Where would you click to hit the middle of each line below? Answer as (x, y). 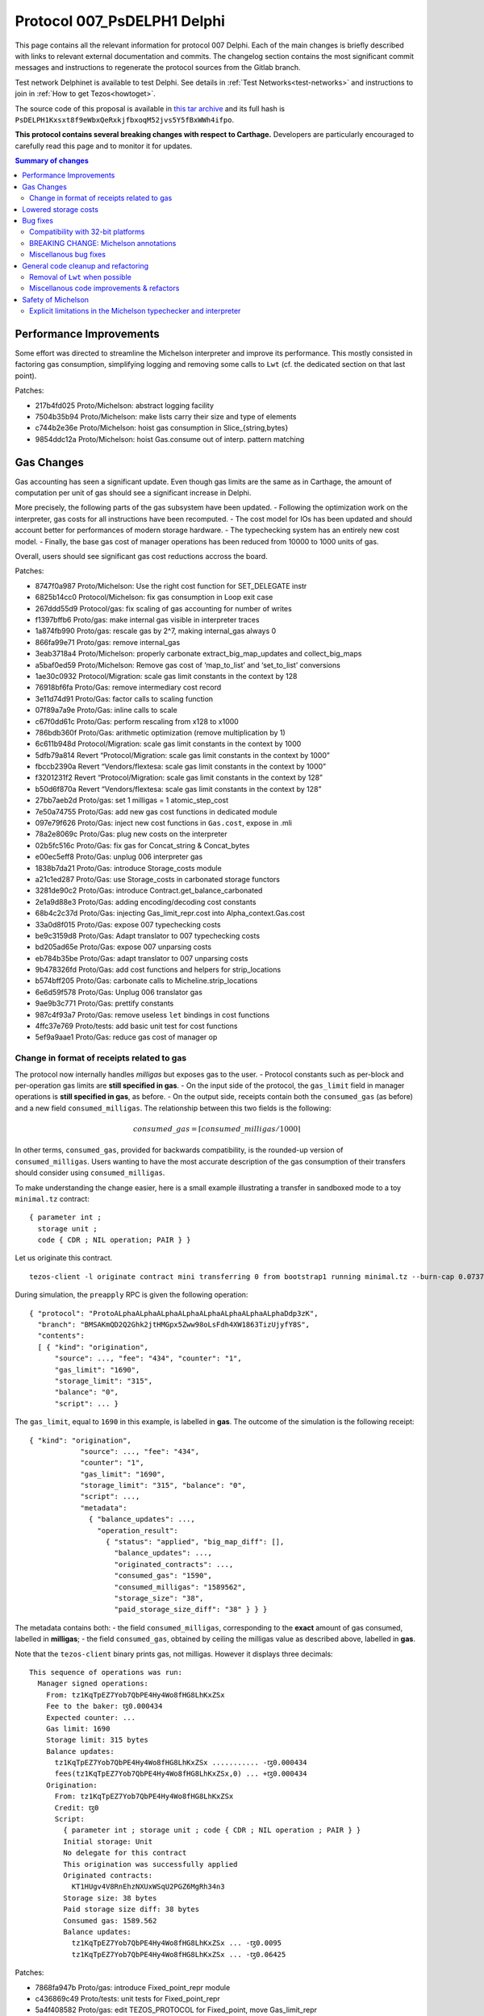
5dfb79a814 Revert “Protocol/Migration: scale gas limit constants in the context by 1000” (182, 755)
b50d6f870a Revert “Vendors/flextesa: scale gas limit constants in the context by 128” (178, 789)
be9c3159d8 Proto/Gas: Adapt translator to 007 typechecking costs (148, 935)
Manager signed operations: (93, 1684)
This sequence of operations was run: (106, 1672)
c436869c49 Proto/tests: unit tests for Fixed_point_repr (128, 1998)
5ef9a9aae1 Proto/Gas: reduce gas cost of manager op (126, 1037)
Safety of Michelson (55, 299)
